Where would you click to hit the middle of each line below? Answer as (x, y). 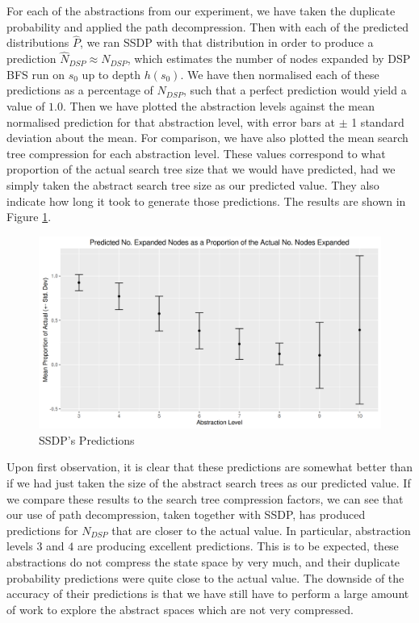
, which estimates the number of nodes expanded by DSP (269, 59)
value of (26, 106)
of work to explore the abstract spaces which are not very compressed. (180, 609)
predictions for (42, 530)
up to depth (111, 74)
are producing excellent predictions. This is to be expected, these (238, 546)
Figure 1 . (29, 217)
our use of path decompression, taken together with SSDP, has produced (186, 514)
